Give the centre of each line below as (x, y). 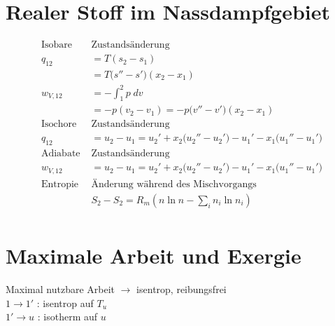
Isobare (56, 45)
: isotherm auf (67, 317)
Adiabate (60, 154)
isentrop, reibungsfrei (181, 288)
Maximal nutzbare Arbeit (60, 288)
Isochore (59, 124)
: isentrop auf (65, 303)
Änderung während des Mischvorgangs (174, 184)
